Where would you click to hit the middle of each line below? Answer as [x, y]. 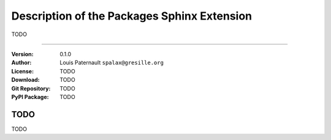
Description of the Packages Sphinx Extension [132, 16]
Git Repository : [31, 88]
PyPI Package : [30, 97]
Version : [22, 54]
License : [22, 71]
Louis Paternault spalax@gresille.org [112, 63]
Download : [25, 80]
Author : [21, 63]
